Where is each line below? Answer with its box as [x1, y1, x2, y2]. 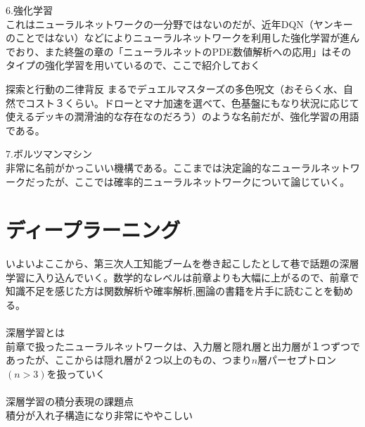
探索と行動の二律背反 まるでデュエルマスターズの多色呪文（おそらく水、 [6, 81, 343, 96]
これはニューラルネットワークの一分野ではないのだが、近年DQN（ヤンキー [6, 16, 353, 31]
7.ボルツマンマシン [6, 146, 92, 161]
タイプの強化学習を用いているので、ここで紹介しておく [6, 58, 261, 72]
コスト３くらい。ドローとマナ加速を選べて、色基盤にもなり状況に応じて [25, 95, 359, 110]
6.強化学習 [6, 3, 53, 17]
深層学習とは [6, 325, 65, 340]
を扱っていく [46, 367, 105, 381]
